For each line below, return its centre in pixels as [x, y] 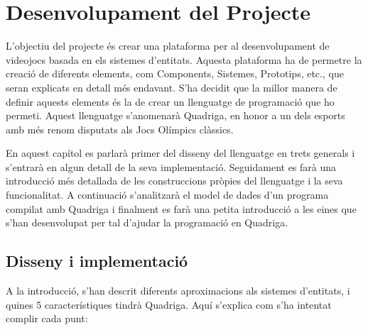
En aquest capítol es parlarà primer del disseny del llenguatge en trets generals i [180, 153]
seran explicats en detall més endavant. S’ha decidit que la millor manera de [172, 87]
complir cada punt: [47, 318]
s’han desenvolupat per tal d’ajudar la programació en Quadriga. [147, 222]
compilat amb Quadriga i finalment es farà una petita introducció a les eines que [181, 208]
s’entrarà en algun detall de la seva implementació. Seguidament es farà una [171, 166]
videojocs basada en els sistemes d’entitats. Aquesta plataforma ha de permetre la [184, 59]
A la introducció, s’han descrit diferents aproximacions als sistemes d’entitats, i [178, 291]
